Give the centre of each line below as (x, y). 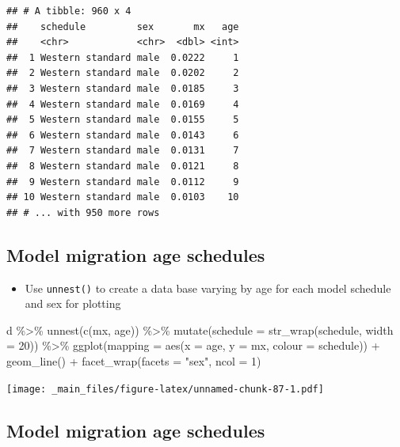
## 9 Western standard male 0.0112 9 (123, 182)
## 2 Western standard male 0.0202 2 (123, 73)
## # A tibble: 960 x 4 (69, 11)
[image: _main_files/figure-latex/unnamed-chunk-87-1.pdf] (165, 389)
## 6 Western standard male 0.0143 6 (123, 135)
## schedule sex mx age (123, 27)
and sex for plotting (73, 303)
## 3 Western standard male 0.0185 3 (123, 88)
